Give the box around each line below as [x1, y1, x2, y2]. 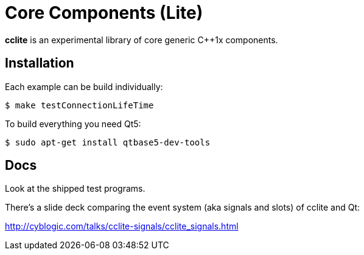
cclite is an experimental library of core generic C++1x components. [5, 34, 278, 45]
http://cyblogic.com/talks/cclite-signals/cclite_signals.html [5, 221, 239, 232]
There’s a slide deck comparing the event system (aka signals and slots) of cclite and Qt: [5, 202, 360, 213]
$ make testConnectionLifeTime [5, 100, 154, 110]
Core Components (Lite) [5, 2, 203, 23]
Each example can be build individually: [5, 81, 163, 92]
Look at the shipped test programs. [5, 183, 145, 194]
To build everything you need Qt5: [5, 118, 141, 129]
